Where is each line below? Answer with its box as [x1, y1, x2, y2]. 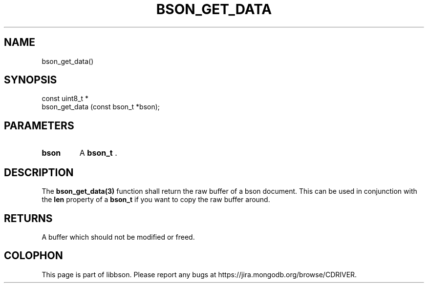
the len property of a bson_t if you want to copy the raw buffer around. [42, 195, 270, 204]
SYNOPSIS [4, 74, 57, 86]
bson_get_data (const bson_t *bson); [42, 102, 160, 111]
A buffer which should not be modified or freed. [42, 232, 195, 241]
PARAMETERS [4, 119, 74, 132]
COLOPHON [4, 249, 63, 262]
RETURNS [4, 212, 53, 225]
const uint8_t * [42, 94, 89, 103]
